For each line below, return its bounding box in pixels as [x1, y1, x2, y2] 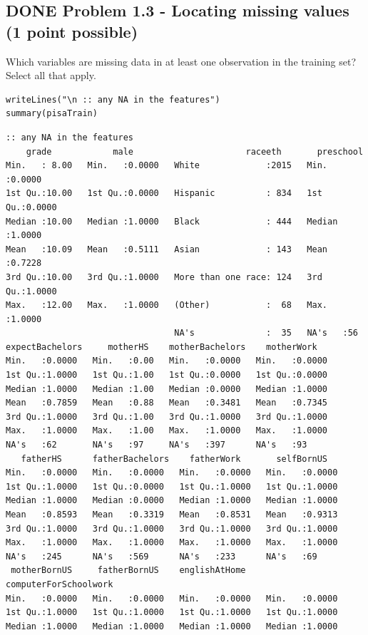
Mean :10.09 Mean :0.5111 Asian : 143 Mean [6, 244, 328, 254]
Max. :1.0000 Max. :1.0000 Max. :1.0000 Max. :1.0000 [6, 537, 338, 548]
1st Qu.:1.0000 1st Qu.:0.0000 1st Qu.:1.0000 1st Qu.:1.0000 [6, 481, 338, 492]
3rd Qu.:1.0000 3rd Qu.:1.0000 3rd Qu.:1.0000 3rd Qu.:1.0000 [6, 523, 338, 534]
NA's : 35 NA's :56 [174, 328, 358, 339]
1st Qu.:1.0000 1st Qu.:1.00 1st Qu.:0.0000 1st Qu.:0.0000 [6, 370, 328, 381]
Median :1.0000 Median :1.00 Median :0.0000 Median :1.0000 [6, 383, 328, 394]
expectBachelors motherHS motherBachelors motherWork [6, 341, 317, 352]
